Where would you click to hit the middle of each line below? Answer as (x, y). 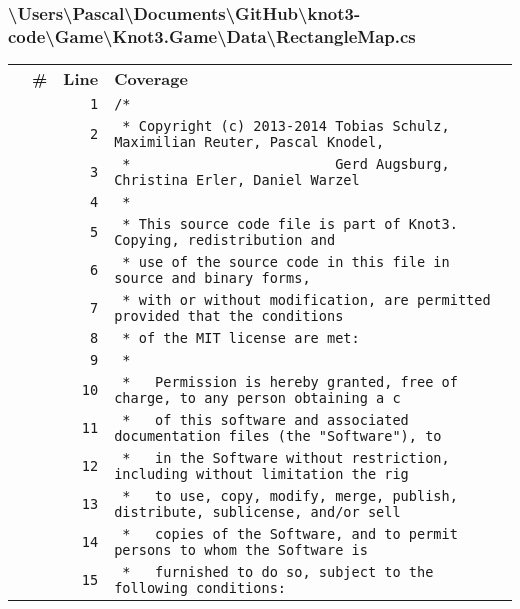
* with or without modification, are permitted (306, 300)
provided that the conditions (229, 316)
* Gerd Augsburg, (286, 164)
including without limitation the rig (261, 474)
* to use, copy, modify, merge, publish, (290, 496)
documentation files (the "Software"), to (278, 436)
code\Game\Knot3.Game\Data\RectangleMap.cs (212, 35)
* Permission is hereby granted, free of (290, 382)
